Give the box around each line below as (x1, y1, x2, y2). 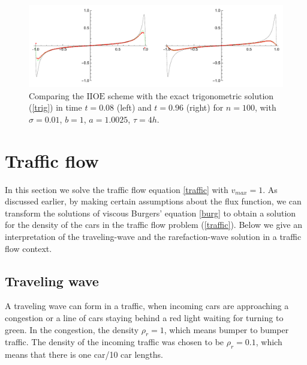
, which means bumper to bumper (164, 323, 289, 336)
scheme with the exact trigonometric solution (107, 89, 274, 102)
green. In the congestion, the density (5, 323, 139, 336)
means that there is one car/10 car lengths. (5, 348, 163, 361)
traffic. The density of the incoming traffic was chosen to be (5, 336, 224, 348)
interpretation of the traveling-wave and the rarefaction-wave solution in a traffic (5, 230, 302, 242)
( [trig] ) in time (29, 101, 82, 114)
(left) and (116, 101, 152, 114)
